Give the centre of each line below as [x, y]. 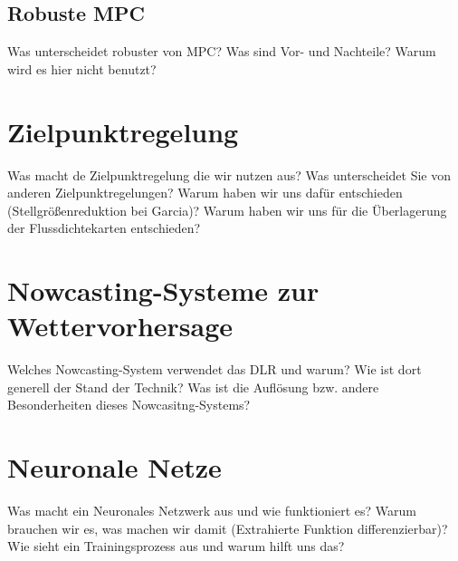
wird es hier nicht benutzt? [82, 68]
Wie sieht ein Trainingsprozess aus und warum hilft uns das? [176, 546]
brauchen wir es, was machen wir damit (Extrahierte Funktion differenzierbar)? [228, 528]
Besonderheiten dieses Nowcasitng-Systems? [129, 405]
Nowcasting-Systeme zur [163, 290]
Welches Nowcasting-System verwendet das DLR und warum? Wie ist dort [215, 369]
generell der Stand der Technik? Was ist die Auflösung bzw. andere [193, 387]
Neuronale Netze [114, 467]
